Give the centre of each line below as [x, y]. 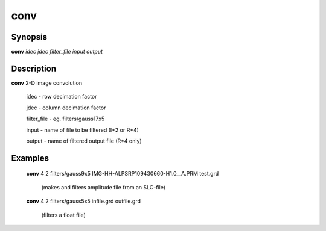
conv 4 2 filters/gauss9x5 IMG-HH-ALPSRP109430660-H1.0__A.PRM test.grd [123, 174]
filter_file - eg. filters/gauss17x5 [66, 119]
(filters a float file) [63, 215]
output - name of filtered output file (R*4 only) [84, 141]
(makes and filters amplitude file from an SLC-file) [104, 187]
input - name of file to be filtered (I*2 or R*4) [82, 130]
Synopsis [29, 37]
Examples [30, 158]
